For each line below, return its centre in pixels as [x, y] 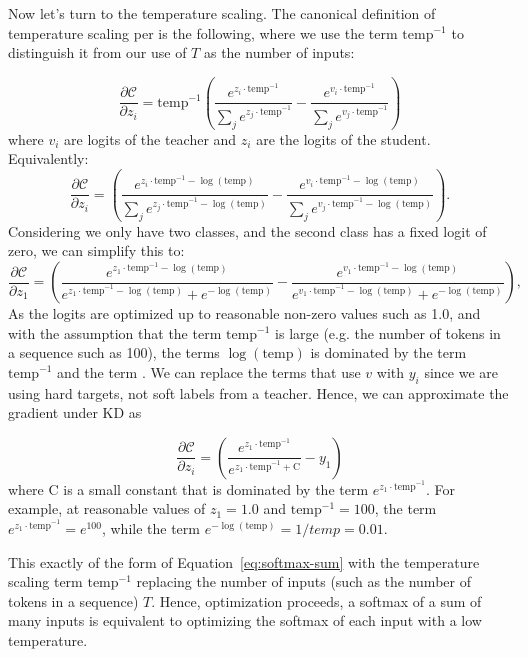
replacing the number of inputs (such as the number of [303, 581]
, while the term [150, 527]
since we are [461, 371]
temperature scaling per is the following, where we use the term [203, 32]
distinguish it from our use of [97, 52]
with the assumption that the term [115, 332]
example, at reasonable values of [107, 508]
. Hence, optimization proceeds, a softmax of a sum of [316, 600]
